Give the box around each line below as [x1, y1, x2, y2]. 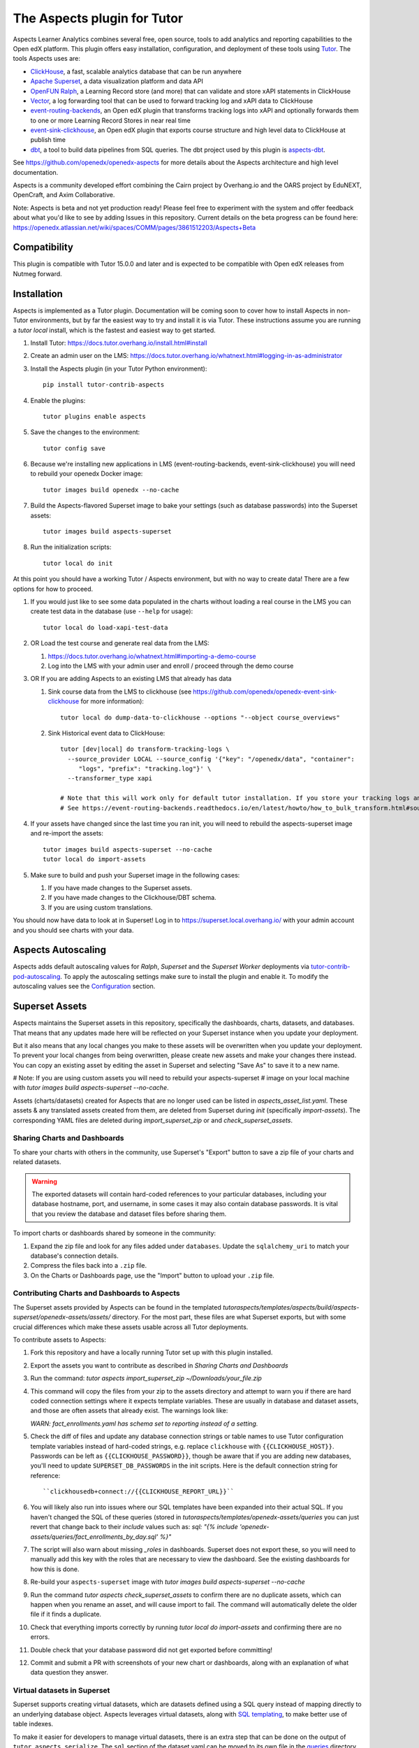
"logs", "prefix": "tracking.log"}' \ [78, 765, 212, 773]
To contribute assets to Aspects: [13, 1335, 106, 1344]
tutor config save [43, 444, 106, 452]
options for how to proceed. [13, 585, 94, 593]
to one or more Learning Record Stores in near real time [30, 116, 191, 124]
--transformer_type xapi [67, 775, 153, 782]
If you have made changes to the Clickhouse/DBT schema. [47, 894, 216, 902]
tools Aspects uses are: [13, 55, 80, 63]
